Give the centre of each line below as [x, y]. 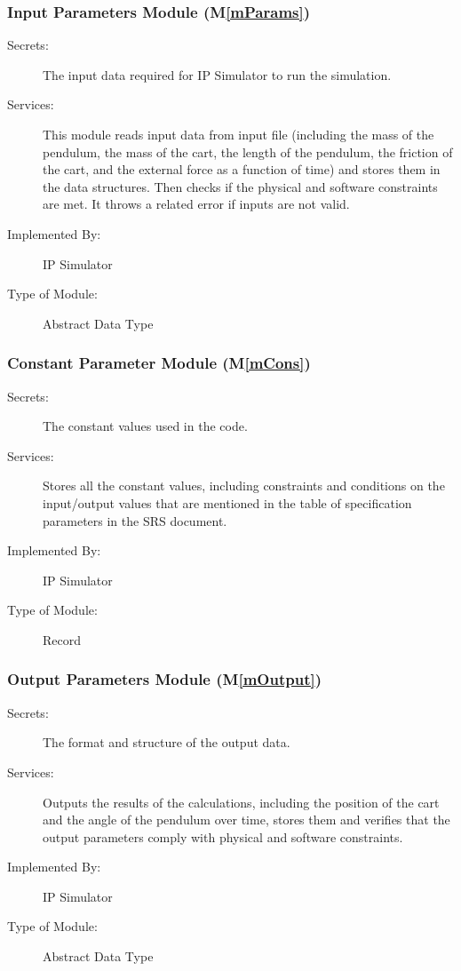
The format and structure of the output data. [167, 742]
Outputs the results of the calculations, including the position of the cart [241, 802]
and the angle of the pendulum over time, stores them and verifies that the [246, 820]
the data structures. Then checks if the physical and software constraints [240, 186]
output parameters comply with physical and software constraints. [223, 836]
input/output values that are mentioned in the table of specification [227, 502]
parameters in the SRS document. [135, 520]
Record [62, 639]
